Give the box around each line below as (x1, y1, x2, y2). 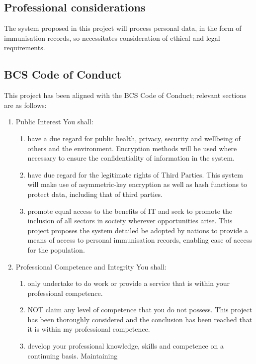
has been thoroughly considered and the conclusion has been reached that (27, 314, 253, 324)
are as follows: (4, 99, 47, 110)
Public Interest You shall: (15, 116, 93, 127)
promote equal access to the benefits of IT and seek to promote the (27, 205, 232, 216)
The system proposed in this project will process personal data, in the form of (4, 23, 242, 33)
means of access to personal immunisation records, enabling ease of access (27, 235, 252, 245)
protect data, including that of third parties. (27, 188, 163, 199)
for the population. (27, 244, 85, 255)
